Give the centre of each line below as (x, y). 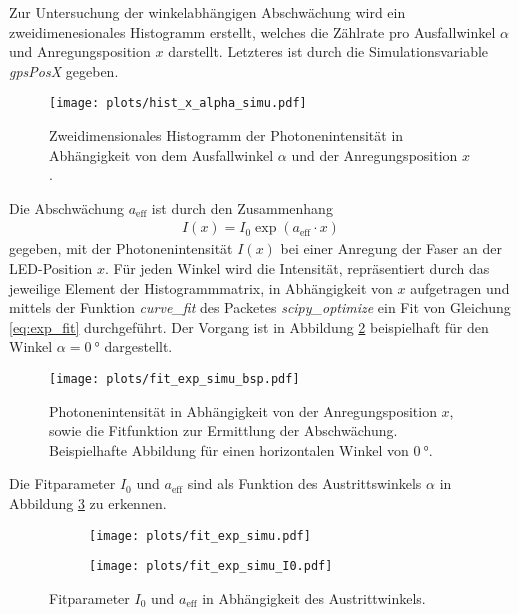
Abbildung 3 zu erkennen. (88, 503)
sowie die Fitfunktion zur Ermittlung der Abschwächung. (223, 430)
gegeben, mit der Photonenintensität (121, 248)
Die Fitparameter (62, 483)
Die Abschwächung (66, 207)
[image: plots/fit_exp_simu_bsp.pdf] (174, 379)
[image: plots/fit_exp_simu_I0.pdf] (211, 566)
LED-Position (51, 268)
